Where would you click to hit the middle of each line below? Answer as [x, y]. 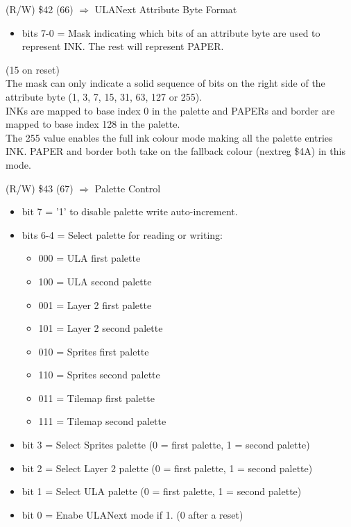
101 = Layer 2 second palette [101, 328]
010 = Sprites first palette [94, 351]
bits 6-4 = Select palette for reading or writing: [122, 234]
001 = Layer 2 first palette [95, 304]
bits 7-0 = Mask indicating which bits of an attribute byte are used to [171, 32]
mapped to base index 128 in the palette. [93, 124]
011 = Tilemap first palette [96, 398]
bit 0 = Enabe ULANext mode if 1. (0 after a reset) [132, 514]
